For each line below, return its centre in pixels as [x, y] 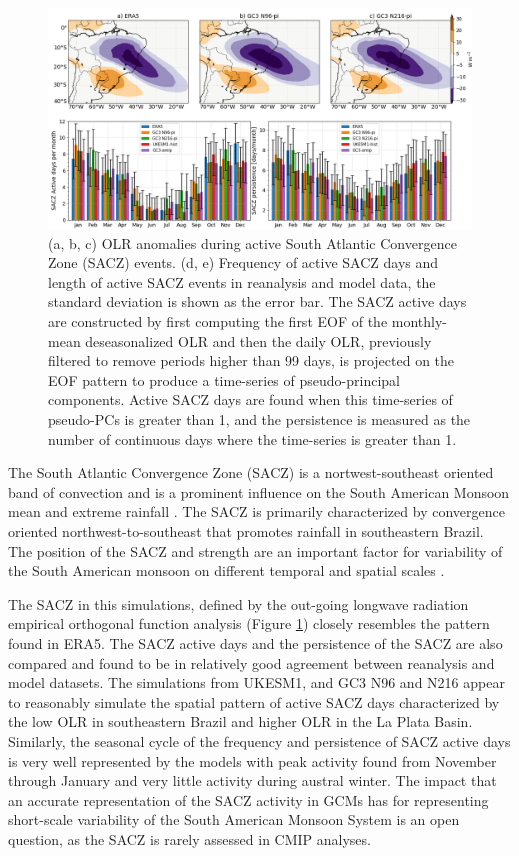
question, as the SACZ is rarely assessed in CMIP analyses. [189, 838]
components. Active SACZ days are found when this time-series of [250, 399]
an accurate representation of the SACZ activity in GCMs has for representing [248, 799]
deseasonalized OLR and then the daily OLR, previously [258, 340]
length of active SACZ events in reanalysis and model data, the [242, 281]
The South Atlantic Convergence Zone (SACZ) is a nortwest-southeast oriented [251, 472]
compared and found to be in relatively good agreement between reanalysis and [251, 662]
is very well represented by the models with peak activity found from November [252, 760]
